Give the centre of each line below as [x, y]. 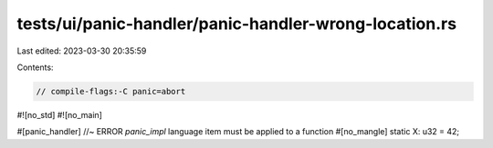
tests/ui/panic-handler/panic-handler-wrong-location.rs [236, 24]
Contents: [35, 67]
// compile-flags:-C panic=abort [111, 91]
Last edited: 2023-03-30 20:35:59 [82, 51]
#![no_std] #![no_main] [59, 114]
